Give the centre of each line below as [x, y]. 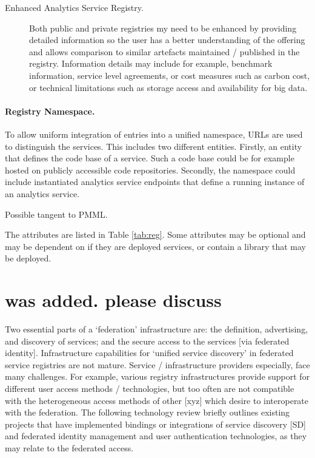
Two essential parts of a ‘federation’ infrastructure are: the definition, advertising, [157, 329]
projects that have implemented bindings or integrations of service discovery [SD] [155, 424]
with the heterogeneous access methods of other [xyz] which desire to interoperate [157, 400]
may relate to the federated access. [69, 447]
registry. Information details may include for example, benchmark [151, 63]
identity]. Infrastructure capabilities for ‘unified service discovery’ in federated [149, 353]
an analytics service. [42, 193]
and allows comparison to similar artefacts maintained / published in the [164, 51]
